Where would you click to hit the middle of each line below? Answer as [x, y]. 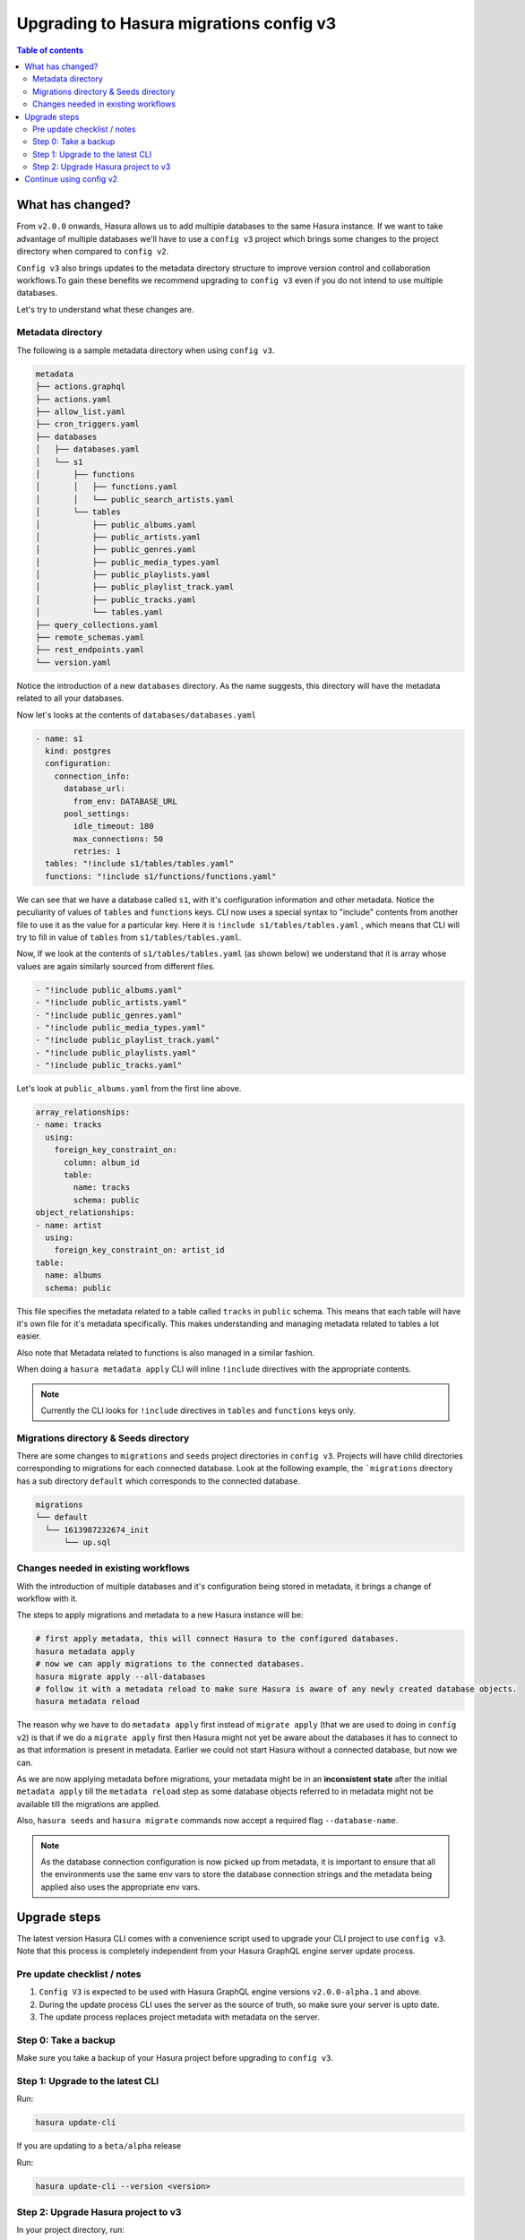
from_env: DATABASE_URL [125, 801]
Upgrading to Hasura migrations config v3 [176, 23]
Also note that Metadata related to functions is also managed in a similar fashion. [166, 1352]
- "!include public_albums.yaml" [109, 990]
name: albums [73, 1275]
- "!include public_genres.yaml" [109, 1015]
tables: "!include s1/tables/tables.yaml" [140, 864]
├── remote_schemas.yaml [90, 638]
